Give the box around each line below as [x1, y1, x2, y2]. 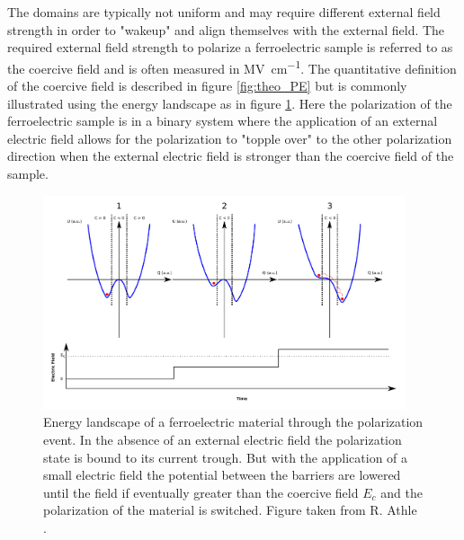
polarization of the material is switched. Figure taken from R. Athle [43, 500, 417, 519]
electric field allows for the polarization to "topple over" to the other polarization [7, 128, 452, 147]
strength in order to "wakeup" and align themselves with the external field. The [7, 20, 445, 39]
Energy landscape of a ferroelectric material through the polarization [43, 412, 424, 431]
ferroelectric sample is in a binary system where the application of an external [7, 111, 438, 130]
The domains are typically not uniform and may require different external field [7, 3, 441, 21]
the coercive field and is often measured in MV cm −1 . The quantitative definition [7, 56, 457, 77]
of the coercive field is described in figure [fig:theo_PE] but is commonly [7, 76, 407, 95]
